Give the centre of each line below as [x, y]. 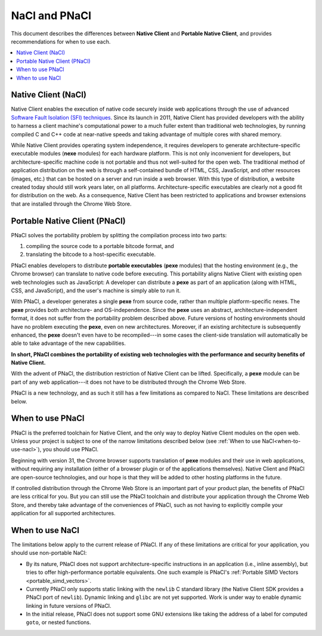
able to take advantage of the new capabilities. [69, 343]
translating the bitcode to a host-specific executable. [91, 255]
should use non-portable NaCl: [49, 553]
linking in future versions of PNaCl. [69, 606]
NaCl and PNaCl [51, 16]
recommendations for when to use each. [61, 41]
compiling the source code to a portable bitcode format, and [100, 246]
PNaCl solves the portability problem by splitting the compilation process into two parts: [119, 235]
